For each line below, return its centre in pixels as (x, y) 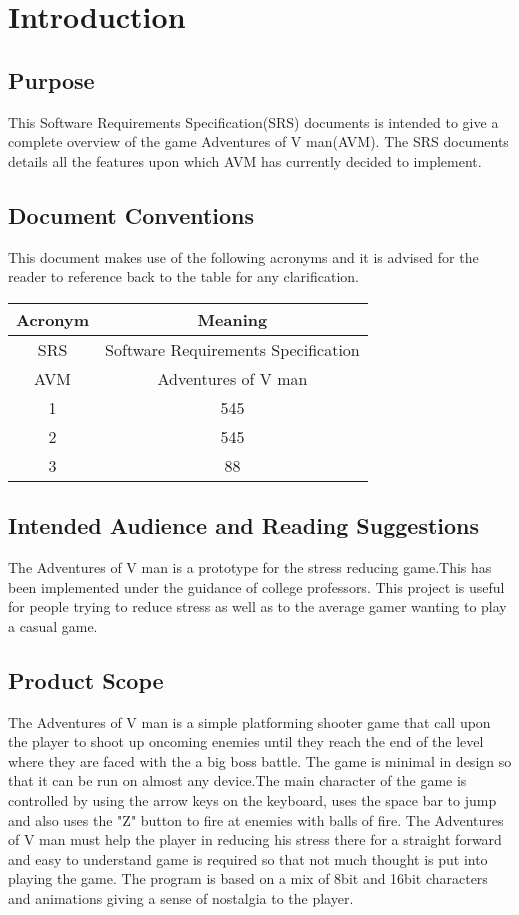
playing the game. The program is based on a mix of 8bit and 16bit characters (248, 878)
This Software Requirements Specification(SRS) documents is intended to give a (253, 121)
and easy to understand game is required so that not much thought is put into (248, 858)
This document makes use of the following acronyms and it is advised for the (243, 256)
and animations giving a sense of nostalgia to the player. (181, 897)
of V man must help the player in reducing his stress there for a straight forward (255, 839)
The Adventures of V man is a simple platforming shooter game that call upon (249, 721)
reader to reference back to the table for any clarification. (184, 276)
